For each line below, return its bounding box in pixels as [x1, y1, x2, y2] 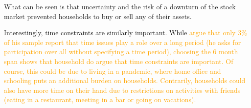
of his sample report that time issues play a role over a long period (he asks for [4, 37, 241, 47]
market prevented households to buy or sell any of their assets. [4, 11, 192, 21]
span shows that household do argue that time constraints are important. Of [4, 56, 233, 66]
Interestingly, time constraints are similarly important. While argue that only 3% [4, 27, 247, 38]
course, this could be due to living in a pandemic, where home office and [4, 65, 221, 76]
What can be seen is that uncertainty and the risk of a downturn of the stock [4, 1, 236, 11]
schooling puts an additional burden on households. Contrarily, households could [4, 75, 246, 86]
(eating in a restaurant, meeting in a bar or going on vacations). [4, 94, 196, 105]
